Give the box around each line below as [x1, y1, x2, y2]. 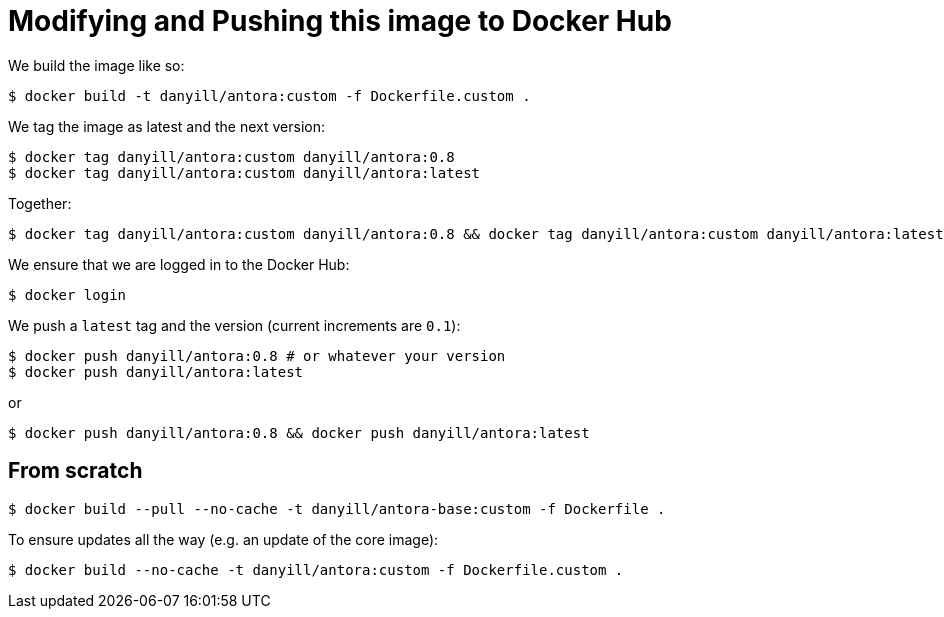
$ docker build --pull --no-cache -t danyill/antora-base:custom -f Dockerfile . [8, 500, 666, 517]
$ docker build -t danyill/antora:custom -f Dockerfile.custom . [8, 87, 531, 104]
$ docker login [8, 286, 127, 303]
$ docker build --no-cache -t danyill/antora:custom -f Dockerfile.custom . [8, 561, 624, 578]
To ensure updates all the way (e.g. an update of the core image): [8, 530, 439, 548]
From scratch [8, 458, 143, 484]
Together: [8, 194, 72, 212]
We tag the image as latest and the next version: [8, 117, 325, 135]
